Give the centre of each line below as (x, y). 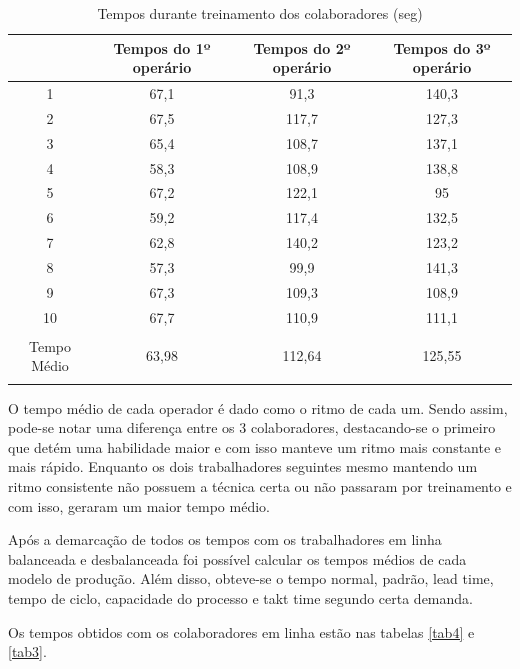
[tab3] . (27, 651)
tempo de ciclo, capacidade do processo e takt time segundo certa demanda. (240, 597)
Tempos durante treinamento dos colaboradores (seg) (260, 13)
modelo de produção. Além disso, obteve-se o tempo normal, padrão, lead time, (251, 578)
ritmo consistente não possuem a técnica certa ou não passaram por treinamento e (260, 485)
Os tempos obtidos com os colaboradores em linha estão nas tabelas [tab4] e (241, 631)
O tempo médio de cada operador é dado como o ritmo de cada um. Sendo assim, (258, 407)
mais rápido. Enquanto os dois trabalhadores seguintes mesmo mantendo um (243, 466)
